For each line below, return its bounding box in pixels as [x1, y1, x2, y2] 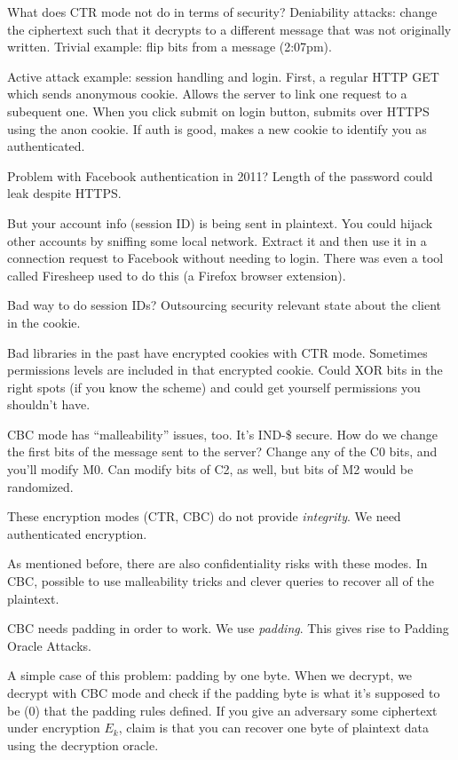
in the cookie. [7, 313, 81, 331]
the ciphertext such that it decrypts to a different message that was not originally [7, 20, 452, 38]
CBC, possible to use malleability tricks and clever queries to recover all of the [7, 572, 434, 590]
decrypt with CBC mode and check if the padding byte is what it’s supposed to [7, 684, 440, 701]
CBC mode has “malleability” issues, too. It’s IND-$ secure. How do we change [7, 424, 438, 443]
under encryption [7, 718, 100, 737]
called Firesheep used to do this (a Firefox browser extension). [7, 265, 346, 284]
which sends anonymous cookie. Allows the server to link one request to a [7, 84, 407, 103]
